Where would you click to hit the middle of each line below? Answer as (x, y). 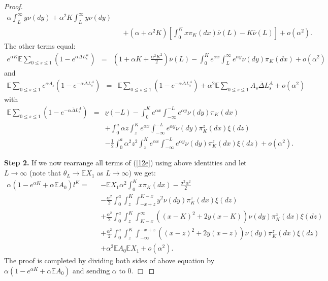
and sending (91, 271)
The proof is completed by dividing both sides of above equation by (109, 260)
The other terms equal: (40, 45)
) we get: (142, 173)
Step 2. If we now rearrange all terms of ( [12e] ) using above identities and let (125, 163)
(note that (45, 173)
